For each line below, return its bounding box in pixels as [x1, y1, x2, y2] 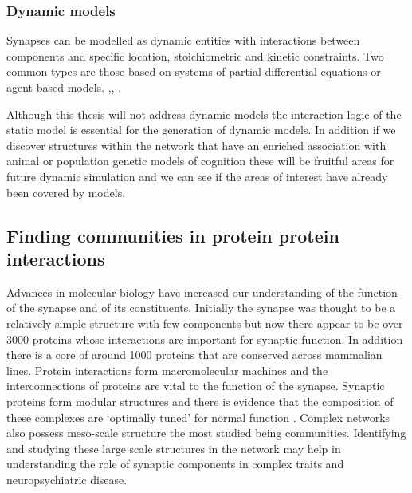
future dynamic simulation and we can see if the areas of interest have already [6, 168, 388, 184]
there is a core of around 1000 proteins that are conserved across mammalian [6, 346, 383, 363]
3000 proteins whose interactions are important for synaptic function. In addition [6, 330, 403, 347]
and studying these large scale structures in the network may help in [6, 440, 341, 456]
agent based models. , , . [6, 79, 122, 95]
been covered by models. [6, 183, 126, 200]
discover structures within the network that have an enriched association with [6, 136, 386, 153]
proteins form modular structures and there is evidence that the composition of [6, 392, 394, 409]
